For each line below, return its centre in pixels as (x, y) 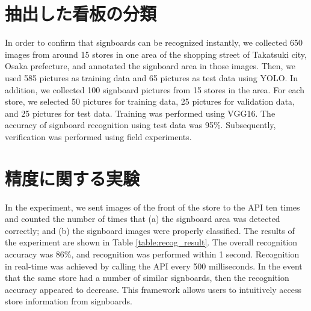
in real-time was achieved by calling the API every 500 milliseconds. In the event (154, 266)
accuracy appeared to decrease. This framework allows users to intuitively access (153, 289)
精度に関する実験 (72, 178)
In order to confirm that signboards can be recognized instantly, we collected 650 (154, 42)
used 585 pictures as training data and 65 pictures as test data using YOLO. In (151, 77)
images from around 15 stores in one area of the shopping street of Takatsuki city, (156, 54)
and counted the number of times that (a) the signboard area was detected (143, 219)
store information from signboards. (69, 301)
